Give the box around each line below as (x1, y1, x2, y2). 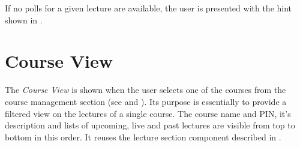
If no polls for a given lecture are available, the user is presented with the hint (5, 2, 292, 14)
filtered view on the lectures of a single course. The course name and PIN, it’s (5, 107, 291, 119)
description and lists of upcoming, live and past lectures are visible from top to (5, 119, 295, 131)
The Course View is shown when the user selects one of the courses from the (5, 83, 286, 96)
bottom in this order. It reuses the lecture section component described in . (5, 130, 281, 143)
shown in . (5, 13, 43, 26)
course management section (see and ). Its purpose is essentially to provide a (5, 95, 287, 107)
